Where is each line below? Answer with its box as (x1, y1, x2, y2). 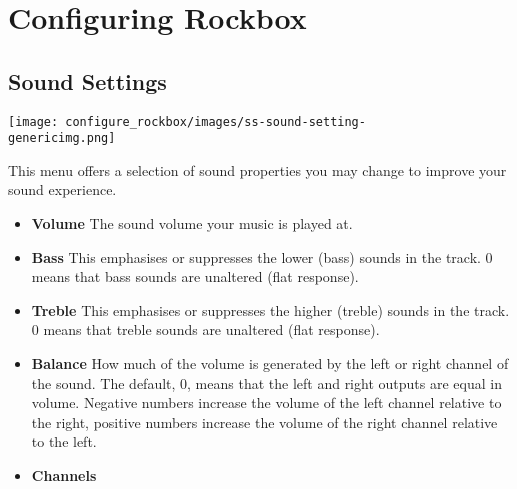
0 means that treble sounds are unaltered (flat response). (31, 319, 380, 340)
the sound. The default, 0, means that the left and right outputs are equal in (31, 372, 502, 393)
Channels (31, 465, 97, 486)
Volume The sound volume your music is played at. (31, 213, 353, 234)
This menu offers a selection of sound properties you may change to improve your (8, 159, 507, 180)
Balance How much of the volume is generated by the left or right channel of (31, 353, 509, 374)
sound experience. (8, 179, 117, 200)
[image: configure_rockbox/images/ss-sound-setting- (8, 114, 366, 129)
